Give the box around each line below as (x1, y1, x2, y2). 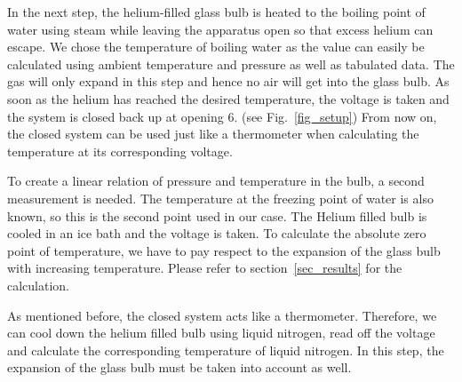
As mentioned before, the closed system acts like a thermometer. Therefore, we (7, 306, 437, 324)
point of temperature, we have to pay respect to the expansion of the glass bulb (7, 241, 441, 259)
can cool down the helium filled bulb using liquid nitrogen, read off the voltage (7, 323, 435, 342)
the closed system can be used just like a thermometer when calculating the (7, 124, 419, 143)
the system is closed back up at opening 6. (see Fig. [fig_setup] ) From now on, (7, 107, 437, 125)
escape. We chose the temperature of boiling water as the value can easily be (7, 37, 425, 56)
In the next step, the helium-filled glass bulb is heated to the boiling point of (7, 3, 426, 20)
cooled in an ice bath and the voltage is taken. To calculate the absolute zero (7, 224, 426, 243)
